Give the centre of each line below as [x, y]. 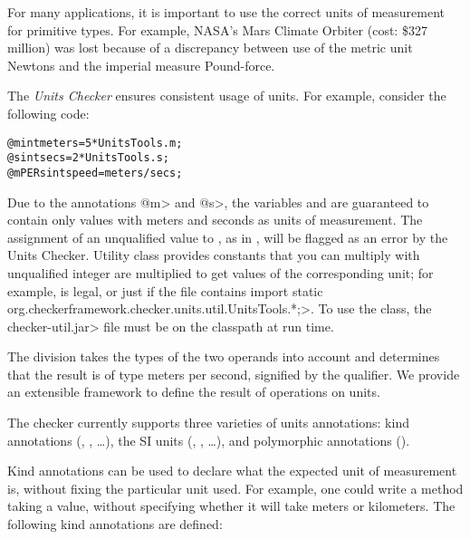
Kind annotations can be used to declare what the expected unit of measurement [232, 471]
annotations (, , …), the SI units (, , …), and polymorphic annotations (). [209, 440]
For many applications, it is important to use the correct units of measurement [226, 12]
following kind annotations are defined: [115, 524]
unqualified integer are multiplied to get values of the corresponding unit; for [221, 272]
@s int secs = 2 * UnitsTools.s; [89, 158]
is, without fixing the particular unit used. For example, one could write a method [235, 488]
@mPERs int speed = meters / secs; [95, 173]
